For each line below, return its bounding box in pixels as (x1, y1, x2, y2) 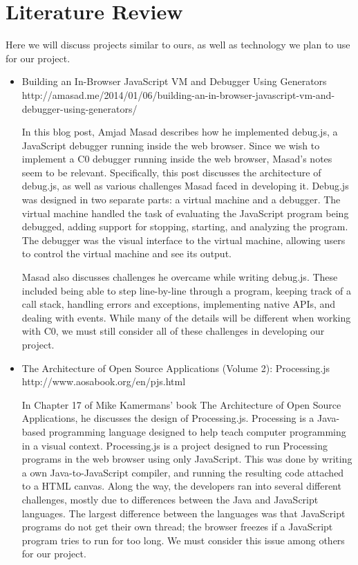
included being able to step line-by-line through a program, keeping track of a (21, 283, 352, 297)
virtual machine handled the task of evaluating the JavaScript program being (21, 205, 349, 220)
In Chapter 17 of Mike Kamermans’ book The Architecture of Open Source (21, 397, 341, 411)
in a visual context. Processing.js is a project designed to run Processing (21, 438, 328, 452)
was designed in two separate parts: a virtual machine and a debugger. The (21, 192, 341, 207)
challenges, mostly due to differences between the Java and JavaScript (21, 492, 319, 506)
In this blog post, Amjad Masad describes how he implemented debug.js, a (21, 124, 338, 139)
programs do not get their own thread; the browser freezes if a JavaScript (21, 519, 333, 534)
